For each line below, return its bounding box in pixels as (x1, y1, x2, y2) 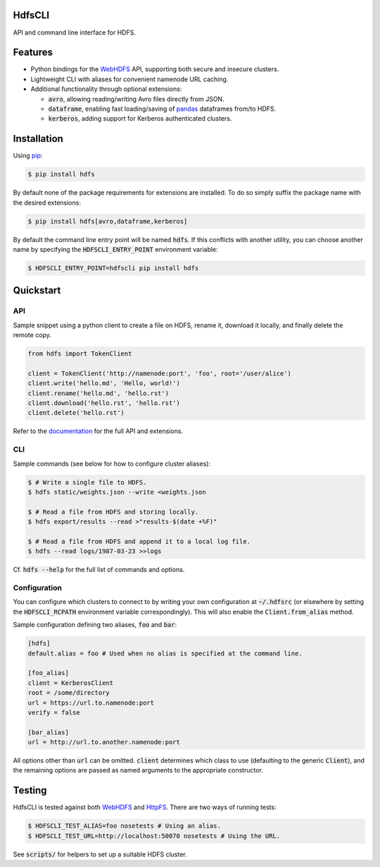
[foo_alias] (27, 669, 70, 677)
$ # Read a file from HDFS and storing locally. (27, 508, 199, 516)
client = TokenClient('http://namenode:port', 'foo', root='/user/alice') (27, 369, 292, 377)
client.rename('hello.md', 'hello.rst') (27, 389, 169, 397)
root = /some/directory (27, 689, 110, 697)
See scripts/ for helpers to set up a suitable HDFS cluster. (13, 850, 188, 859)
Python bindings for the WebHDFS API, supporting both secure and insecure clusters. (30, 65, 279, 73)
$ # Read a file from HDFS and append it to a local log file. (27, 537, 251, 545)
